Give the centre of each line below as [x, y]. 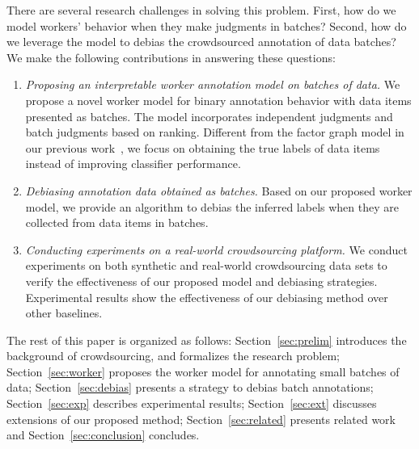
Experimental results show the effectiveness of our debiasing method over [207, 297]
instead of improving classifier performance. [133, 164]
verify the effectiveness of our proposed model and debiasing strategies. [201, 281]
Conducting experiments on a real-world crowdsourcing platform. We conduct [216, 249]
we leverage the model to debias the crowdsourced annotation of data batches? [201, 42]
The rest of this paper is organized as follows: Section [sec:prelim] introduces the [207, 340]
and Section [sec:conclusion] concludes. [103, 435]
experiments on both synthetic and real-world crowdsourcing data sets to [206, 265]
